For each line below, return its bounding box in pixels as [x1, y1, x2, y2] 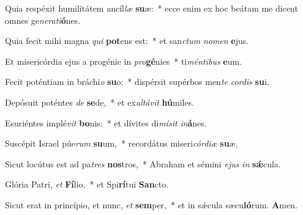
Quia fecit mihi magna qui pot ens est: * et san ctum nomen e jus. [5, 34, 249, 47]
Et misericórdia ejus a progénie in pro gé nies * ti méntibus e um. [5, 54, 242, 67]
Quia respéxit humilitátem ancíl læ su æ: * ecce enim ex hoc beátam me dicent [5, 2, 298, 14]
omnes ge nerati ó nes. [5, 13, 81, 26]
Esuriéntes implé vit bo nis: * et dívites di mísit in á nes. [5, 116, 207, 129]
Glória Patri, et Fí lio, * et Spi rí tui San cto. [5, 178, 169, 191]
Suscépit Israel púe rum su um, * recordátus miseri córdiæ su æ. [5, 137, 238, 150]
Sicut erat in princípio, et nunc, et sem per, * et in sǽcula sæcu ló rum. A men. [5, 198, 297, 211]
